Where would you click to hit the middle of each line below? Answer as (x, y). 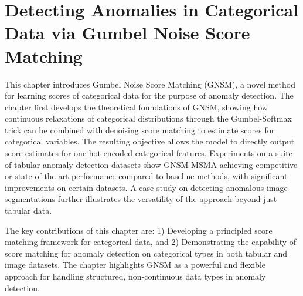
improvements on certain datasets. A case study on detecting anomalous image (146, 187)
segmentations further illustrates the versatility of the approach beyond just (141, 199)
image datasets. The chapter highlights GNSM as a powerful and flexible (135, 265)
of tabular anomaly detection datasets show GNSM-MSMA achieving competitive (151, 164)
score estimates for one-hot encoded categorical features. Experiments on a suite (149, 153)
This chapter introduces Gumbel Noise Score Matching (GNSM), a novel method (150, 84)
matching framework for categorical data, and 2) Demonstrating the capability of (151, 242)
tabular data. (28, 211)
